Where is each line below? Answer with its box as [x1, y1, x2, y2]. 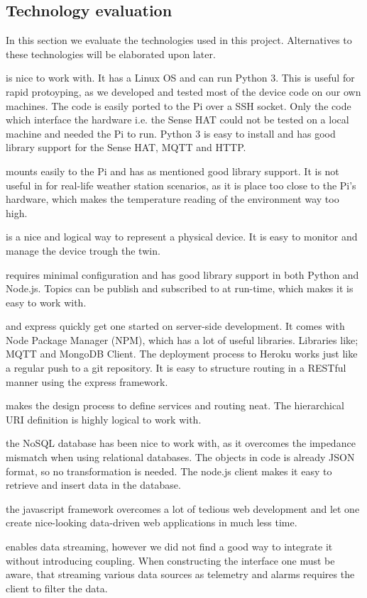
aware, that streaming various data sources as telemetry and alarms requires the [6, 567, 355, 582]
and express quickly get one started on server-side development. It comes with [6, 319, 345, 333]
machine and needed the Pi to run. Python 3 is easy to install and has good [6, 126, 336, 140]
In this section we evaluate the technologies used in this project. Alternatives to [6, 33, 352, 48]
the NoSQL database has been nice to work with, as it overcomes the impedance [6, 436, 356, 450]
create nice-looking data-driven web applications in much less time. [6, 515, 297, 530]
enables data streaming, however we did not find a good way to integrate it [6, 539, 333, 554]
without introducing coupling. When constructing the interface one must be [6, 553, 335, 567]
